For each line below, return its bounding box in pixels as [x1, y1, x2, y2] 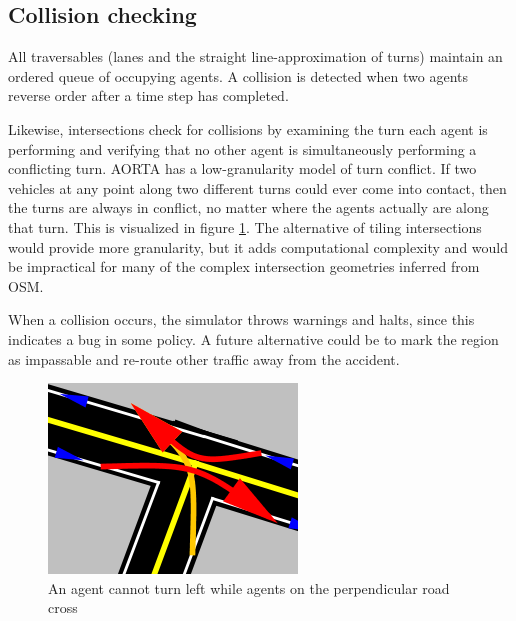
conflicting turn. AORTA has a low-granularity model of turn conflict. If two [8, 158, 477, 179]
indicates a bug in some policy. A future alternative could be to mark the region [8, 328, 499, 349]
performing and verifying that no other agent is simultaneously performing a [8, 138, 477, 159]
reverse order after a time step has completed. [8, 85, 289, 106]
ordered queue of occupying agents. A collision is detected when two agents [8, 65, 469, 86]
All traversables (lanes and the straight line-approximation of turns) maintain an [8, 46, 503, 67]
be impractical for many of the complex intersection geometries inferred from [8, 256, 480, 277]
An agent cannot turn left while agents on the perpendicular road [48, 577, 450, 598]
